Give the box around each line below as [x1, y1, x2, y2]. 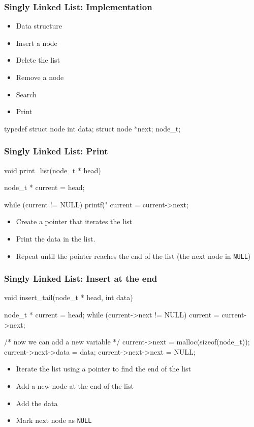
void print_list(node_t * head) [4, 165, 101, 175]
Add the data [16, 397, 58, 408]
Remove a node [16, 72, 64, 82]
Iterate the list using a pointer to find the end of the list [16, 363, 191, 374]
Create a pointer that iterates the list [16, 216, 132, 227]
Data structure [16, 20, 62, 31]
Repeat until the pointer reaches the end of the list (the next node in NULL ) [16, 250, 251, 261]
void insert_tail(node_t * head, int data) [4, 292, 133, 303]
